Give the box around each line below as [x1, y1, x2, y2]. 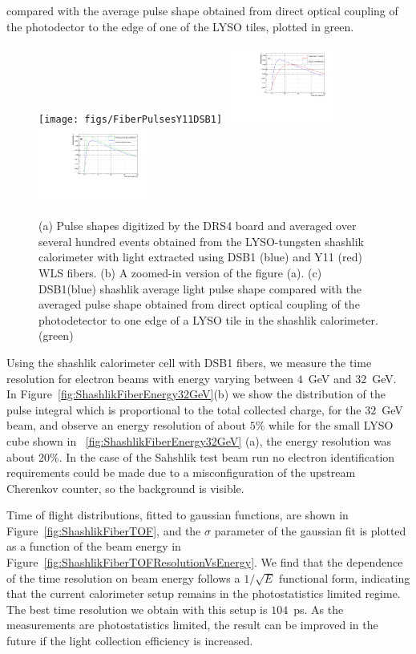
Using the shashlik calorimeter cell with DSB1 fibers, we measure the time [6, 353, 372, 370]
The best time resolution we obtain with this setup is [6, 600, 268, 617]
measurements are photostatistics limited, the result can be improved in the [6, 616, 378, 633]
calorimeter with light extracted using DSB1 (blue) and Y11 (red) [38, 248, 362, 265]
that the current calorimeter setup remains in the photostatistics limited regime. [6, 585, 401, 602]
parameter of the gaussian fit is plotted [214, 522, 406, 539]
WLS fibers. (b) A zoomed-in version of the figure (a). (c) [38, 264, 322, 281]
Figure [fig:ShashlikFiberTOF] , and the [6, 522, 201, 539]
